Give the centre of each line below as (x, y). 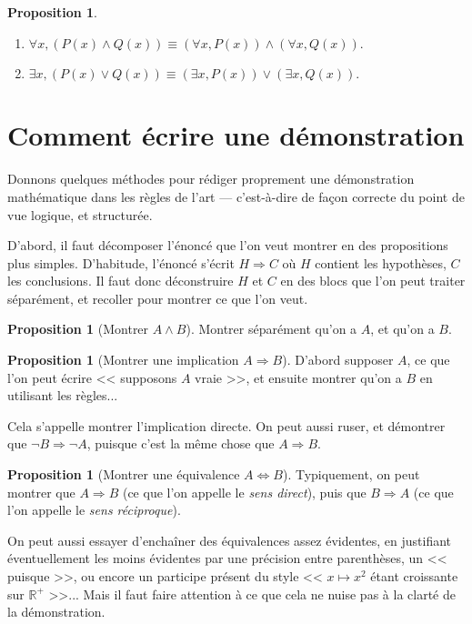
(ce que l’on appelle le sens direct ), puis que (244, 492)
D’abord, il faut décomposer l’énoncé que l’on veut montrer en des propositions (228, 245)
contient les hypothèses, (381, 262)
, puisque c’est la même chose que (181, 443)
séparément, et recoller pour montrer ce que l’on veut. (158, 298)
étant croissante (414, 576)
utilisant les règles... (63, 395)
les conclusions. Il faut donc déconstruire (121, 281)
